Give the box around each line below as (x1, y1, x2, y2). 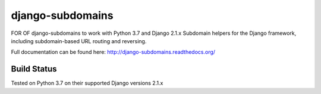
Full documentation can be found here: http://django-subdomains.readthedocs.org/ (11, 48, 216, 56)
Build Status (11, 64, 57, 74)
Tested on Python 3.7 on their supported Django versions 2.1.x (11, 80, 163, 87)
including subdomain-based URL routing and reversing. (11, 37, 147, 44)
